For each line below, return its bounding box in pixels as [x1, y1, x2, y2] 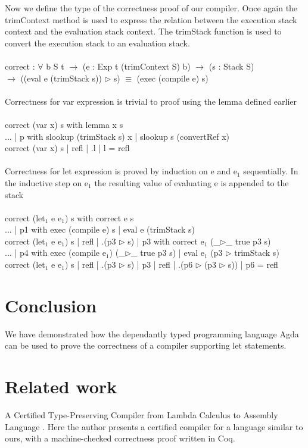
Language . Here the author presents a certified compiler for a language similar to [5, 420, 303, 433]
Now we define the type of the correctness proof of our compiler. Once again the [5, 2, 298, 14]
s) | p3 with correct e [127, 234, 204, 247]
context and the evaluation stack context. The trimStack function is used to [5, 25, 282, 37]
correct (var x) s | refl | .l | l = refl [5, 142, 130, 154]
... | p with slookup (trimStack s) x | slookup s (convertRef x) [5, 130, 230, 142]
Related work [5, 374, 117, 399]
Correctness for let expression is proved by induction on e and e [5, 165, 237, 177]
